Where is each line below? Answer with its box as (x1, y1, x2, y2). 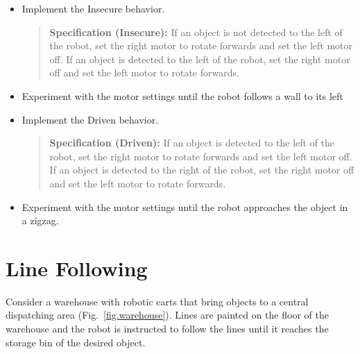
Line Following (6, 253, 148, 282)
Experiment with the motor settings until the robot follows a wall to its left (22, 88, 343, 103)
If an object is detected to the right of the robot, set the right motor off (49, 162, 354, 177)
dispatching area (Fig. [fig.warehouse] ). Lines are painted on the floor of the (6, 307, 329, 322)
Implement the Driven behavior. (22, 112, 159, 126)
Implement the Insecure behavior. (22, 1, 165, 15)
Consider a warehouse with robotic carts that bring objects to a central (6, 294, 309, 308)
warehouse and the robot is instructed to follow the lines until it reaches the (6, 321, 329, 336)
